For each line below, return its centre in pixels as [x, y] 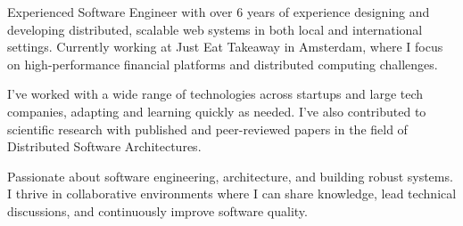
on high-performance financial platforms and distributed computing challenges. [223, 64]
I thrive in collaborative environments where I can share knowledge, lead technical [232, 194]
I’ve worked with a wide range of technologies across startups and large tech [215, 94]
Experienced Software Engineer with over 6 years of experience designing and [219, 12]
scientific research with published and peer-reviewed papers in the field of [207, 129]
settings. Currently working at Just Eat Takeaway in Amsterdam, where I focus [225, 47]
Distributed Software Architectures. [104, 146]
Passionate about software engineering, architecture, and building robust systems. [230, 176]
